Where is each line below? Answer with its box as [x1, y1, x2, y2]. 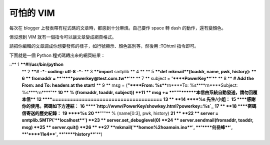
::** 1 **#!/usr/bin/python [9, 61, 64, 67]
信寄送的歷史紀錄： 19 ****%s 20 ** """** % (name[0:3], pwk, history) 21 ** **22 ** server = [21, 110, 218, 116]
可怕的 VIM [9, 7, 55, 18]
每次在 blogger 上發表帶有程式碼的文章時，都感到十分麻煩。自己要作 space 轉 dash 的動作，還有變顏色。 [9, 25, 226, 31]
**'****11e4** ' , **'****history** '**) [21, 131, 102, 137]
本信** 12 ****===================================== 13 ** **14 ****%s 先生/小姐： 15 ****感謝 [21, 96, 256, 102]
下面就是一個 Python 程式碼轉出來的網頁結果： [9, 52, 105, 58]
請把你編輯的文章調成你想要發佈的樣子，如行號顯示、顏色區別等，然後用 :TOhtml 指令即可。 [9, 43, 199, 49]
